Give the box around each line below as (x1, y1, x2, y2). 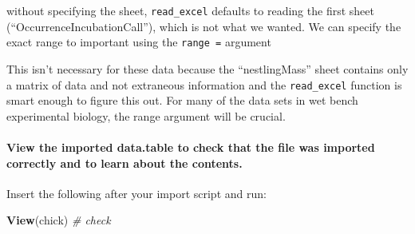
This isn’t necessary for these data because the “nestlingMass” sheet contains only (6, 60, 409, 77)
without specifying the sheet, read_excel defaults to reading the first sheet (6, 2, 374, 18)
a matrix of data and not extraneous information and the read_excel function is (6, 76, 402, 93)
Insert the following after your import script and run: (6, 184, 267, 201)
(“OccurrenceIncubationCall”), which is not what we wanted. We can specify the (6, 18, 401, 34)
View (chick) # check (6, 212, 111, 228)
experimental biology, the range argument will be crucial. (6, 107, 286, 124)
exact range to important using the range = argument (6, 34, 271, 50)
